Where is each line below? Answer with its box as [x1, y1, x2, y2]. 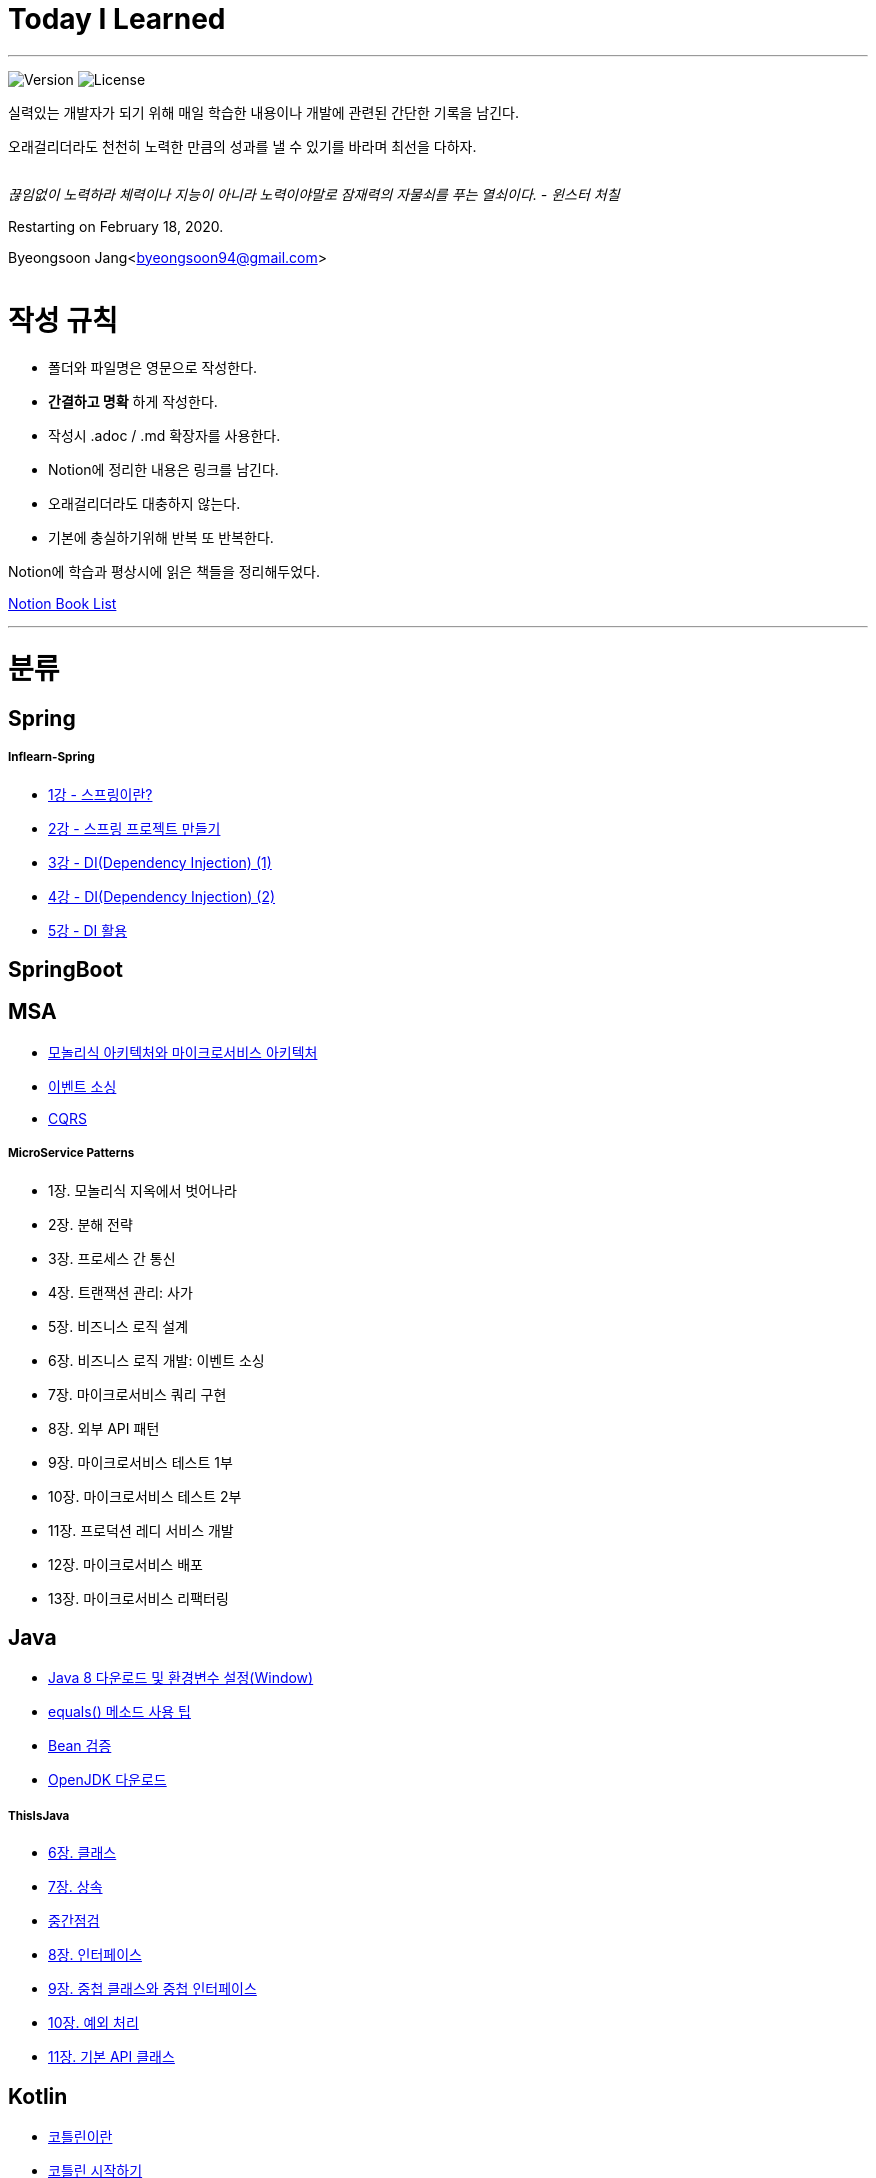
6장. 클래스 [48, 1844, 117, 1862]
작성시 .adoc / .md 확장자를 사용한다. [48, 427, 281, 445]
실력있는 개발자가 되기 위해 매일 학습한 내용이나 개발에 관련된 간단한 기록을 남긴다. [8, 103, 520, 121]
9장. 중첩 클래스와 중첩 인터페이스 [48, 1980, 257, 1998]
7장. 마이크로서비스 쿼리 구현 [48, 1385, 227, 1403]
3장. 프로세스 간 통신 [48, 1249, 176, 1267]
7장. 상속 [48, 1878, 103, 1896]
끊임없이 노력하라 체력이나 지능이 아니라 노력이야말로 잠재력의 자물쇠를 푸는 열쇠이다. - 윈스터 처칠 [8, 185, 620, 203]
